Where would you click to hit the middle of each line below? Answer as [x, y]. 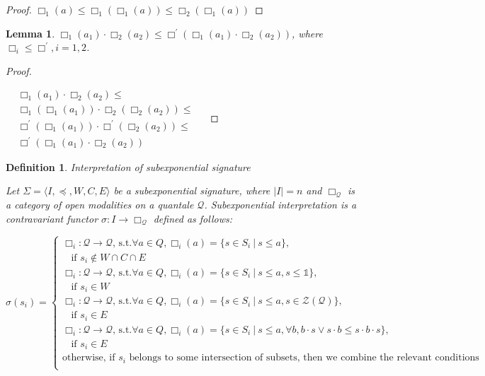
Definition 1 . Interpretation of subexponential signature [128, 166]
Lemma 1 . [30, 33]
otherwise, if [89, 358]
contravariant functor [52, 218]
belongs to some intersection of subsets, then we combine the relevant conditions [304, 358]
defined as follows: [193, 218]
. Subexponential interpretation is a [280, 205]
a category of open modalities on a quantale [100, 205]
